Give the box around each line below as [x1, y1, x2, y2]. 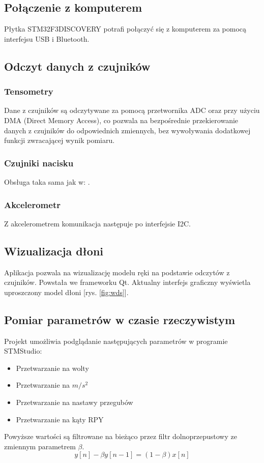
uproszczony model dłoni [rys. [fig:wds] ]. [4, 286, 129, 297]
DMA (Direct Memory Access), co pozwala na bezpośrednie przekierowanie [4, 114, 239, 125]
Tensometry [4, 85, 53, 98]
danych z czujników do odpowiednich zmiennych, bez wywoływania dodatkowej [4, 125, 251, 135]
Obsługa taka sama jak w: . [4, 176, 90, 187]
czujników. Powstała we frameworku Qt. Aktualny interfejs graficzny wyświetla [4, 277, 251, 287]
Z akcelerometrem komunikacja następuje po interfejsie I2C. [4, 218, 191, 228]
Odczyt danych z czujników [4, 58, 151, 74]
